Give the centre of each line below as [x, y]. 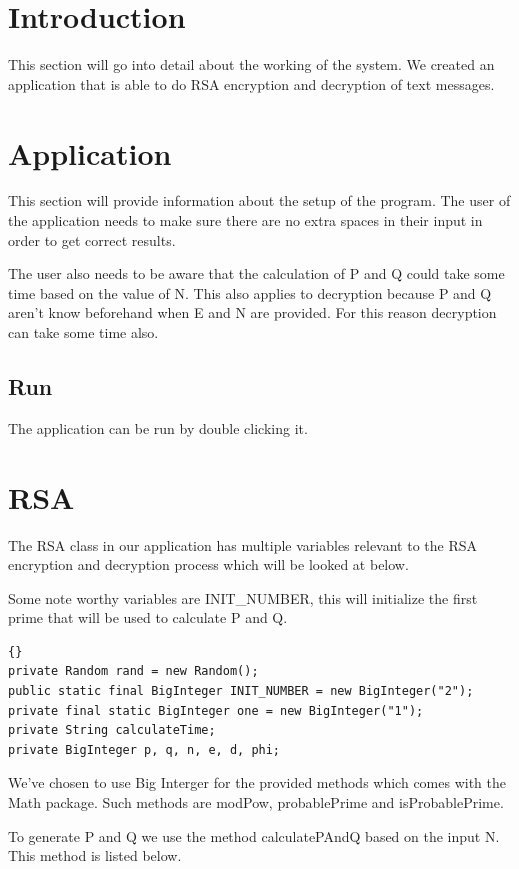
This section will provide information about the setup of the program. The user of [259, 200]
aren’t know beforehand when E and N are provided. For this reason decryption [252, 312]
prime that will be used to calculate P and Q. [148, 617]
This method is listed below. [95, 855]
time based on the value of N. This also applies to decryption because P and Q [250, 292]
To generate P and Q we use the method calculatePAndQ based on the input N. [254, 835]
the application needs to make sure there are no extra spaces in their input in [245, 220]
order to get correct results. [92, 239]
